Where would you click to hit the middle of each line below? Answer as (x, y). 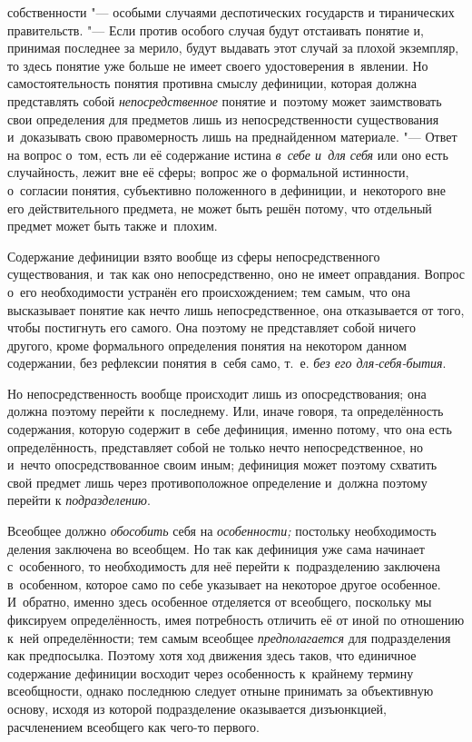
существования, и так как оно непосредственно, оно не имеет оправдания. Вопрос (236, 274)
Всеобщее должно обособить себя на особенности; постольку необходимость (222, 531)
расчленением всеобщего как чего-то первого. (133, 726)
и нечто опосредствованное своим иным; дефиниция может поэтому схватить (222, 465)
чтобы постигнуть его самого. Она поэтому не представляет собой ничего (211, 327)
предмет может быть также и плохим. (113, 226)
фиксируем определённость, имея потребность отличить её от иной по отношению (236, 619)
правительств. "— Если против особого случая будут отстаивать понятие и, (216, 30)
